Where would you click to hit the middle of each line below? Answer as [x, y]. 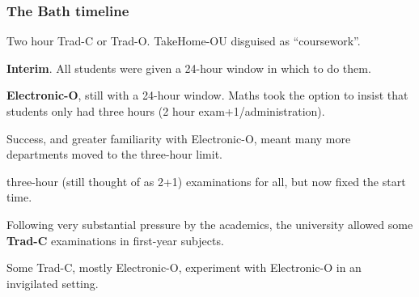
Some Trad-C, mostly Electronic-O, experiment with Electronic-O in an [184, 267]
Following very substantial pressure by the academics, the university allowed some [210, 224]
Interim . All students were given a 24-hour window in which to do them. [189, 68]
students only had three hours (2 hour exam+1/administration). [166, 111]
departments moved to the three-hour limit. [114, 154]
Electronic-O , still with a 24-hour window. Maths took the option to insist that [207, 95]
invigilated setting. [53, 283]
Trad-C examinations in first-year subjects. [115, 240]
